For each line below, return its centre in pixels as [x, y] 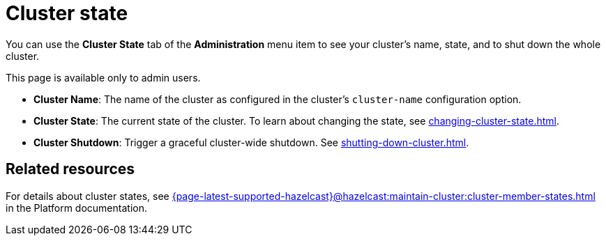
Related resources [70, 169]
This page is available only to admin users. [103, 77]
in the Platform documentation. [76, 208]
